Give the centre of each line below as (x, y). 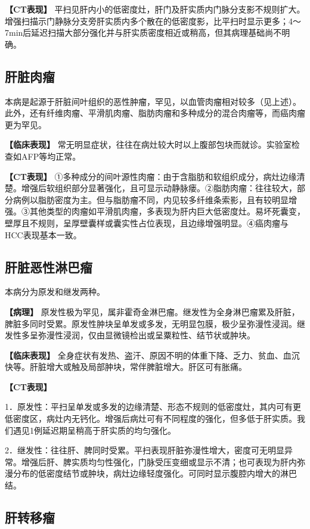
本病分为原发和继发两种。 (55, 292)
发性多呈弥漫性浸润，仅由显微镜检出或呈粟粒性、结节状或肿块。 (130, 335)
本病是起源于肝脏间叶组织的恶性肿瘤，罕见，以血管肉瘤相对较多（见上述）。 (153, 101)
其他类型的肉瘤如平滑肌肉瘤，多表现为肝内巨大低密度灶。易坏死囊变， (167, 211)
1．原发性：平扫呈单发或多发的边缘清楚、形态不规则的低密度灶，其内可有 (149, 407)
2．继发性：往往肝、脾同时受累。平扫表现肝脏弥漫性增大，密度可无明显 (145, 450)
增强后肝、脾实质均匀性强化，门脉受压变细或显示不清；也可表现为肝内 (159, 461)
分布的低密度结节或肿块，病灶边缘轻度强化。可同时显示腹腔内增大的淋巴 (155, 473)
